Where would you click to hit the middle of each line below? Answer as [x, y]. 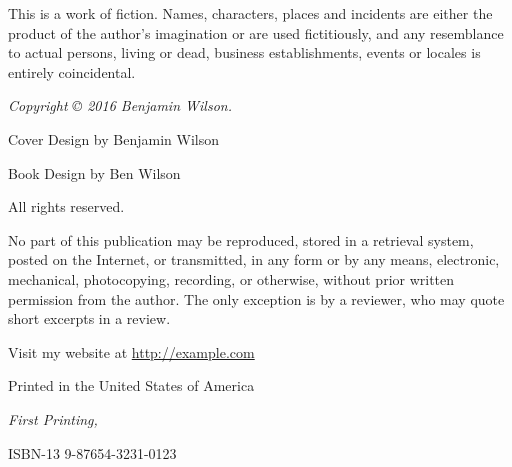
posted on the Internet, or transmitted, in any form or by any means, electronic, [254, 259]
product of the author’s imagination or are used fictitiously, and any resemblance [256, 32]
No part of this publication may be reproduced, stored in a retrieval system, [241, 239]
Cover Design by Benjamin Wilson [113, 138]
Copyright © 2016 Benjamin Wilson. [120, 105]
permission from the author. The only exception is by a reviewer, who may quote [256, 298]
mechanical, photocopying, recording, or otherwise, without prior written [231, 278]
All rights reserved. [66, 206]
